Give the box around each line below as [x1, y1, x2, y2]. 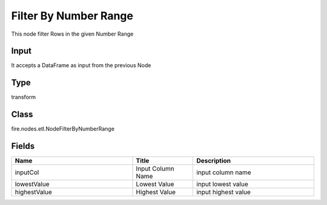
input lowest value [196, 180, 248, 189]
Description [196, 157, 231, 165]
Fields [11, 141, 35, 151]
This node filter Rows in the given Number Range [11, 30, 134, 37]
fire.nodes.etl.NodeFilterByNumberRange [11, 125, 115, 132]
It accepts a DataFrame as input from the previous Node [11, 62, 151, 69]
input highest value [196, 188, 251, 197]
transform [11, 94, 36, 101]
